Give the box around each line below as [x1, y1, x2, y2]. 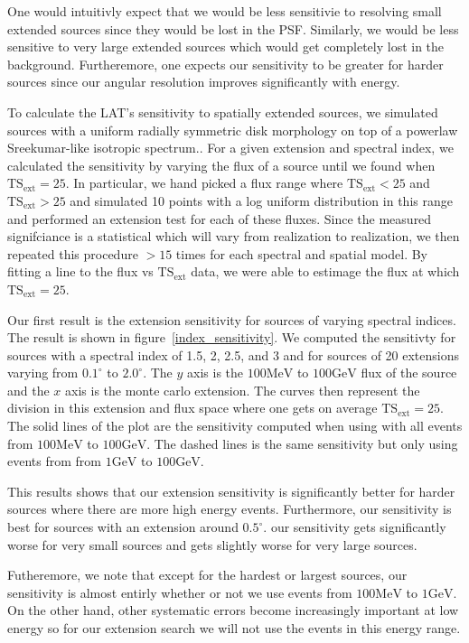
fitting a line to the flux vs [7, 262, 154, 281]
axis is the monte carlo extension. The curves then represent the [65, 380, 420, 399]
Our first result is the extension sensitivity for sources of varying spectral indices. [7, 310, 456, 329]
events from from [7, 452, 101, 471]
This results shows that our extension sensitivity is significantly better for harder [7, 481, 455, 500]
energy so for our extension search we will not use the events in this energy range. [7, 619, 461, 637]
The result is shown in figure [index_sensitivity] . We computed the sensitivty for [7, 328, 456, 347]
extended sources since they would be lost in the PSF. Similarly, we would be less [7, 19, 459, 38]
